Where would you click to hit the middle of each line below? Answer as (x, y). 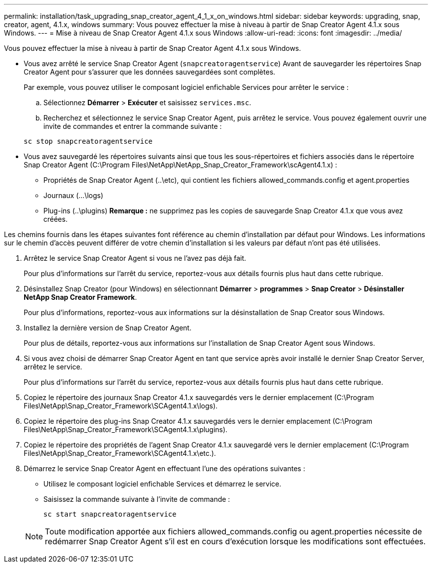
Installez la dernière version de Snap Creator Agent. (108, 328)
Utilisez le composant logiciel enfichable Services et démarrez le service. (162, 484)
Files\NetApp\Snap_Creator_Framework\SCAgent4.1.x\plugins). (126, 429)
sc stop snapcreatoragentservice (88, 141)
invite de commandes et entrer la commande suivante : (133, 126)
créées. (55, 219)
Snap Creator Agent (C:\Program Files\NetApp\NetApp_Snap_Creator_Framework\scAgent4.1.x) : (180, 165)
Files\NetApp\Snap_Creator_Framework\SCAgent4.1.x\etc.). (120, 453)
